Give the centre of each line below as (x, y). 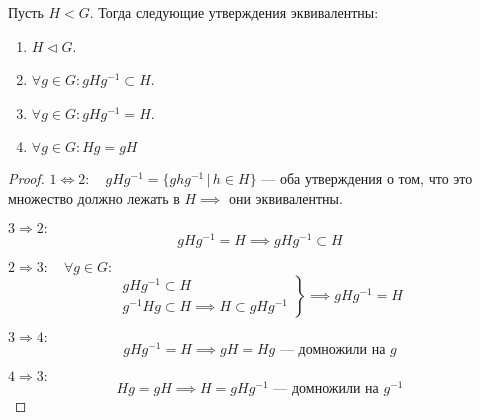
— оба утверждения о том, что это (367, 178)
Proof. (26, 178)
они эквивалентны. (285, 197)
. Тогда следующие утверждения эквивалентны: (234, 12)
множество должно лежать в (94, 197)
